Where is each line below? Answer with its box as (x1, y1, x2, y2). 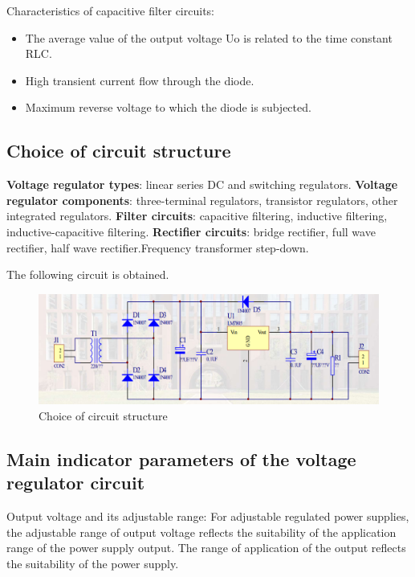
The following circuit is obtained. (6, 266, 169, 283)
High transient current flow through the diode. (25, 72, 254, 88)
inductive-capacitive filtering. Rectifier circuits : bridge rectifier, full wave (6, 223, 376, 239)
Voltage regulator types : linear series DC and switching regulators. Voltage (6, 176, 398, 193)
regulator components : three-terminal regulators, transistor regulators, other (6, 191, 398, 208)
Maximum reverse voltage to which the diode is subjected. (25, 99, 311, 116)
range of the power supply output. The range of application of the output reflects (6, 539, 406, 556)
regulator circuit (6, 470, 145, 495)
